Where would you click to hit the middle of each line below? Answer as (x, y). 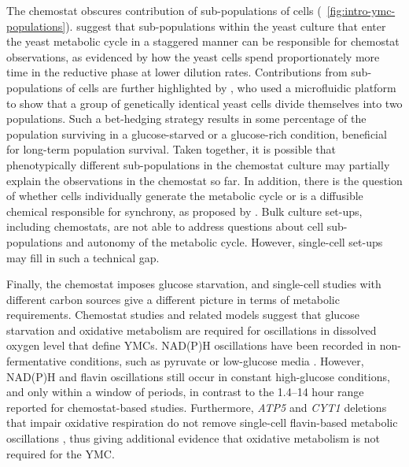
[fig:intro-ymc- (361, 10)
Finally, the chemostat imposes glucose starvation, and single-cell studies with (194, 284)
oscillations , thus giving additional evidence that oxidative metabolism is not (193, 438)
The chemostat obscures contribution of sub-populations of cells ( (164, 10)
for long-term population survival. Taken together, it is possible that (171, 149)
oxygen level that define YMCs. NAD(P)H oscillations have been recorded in (192, 345)
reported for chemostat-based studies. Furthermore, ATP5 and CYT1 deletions (197, 407)
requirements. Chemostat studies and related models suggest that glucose (183, 315)
